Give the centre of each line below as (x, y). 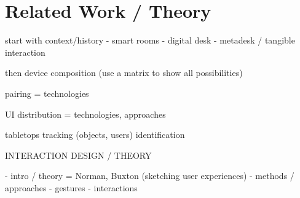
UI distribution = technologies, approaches (85, 114)
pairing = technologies (47, 93)
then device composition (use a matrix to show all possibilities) (124, 73)
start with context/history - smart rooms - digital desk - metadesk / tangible (150, 40)
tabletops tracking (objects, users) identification (95, 135)
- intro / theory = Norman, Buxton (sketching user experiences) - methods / (150, 176)
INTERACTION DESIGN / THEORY (78, 155)
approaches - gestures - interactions (71, 187)
